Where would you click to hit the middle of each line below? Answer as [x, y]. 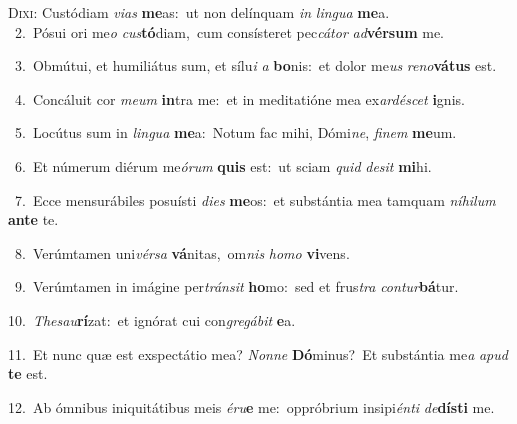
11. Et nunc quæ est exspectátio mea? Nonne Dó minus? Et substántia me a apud [258, 353]
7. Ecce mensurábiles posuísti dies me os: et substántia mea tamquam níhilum [255, 199]
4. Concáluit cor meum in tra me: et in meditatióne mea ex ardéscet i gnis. [239, 98]
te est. [28, 373]
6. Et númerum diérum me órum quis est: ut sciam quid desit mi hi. [223, 165]
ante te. [33, 219]
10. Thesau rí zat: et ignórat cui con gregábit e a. [152, 319]
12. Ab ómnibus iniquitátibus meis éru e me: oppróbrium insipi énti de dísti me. [251, 406]
